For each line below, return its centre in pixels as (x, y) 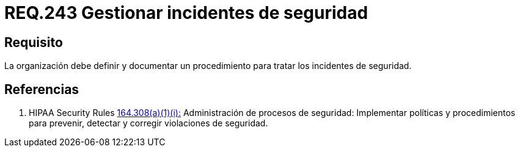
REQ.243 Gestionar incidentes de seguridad (186, 13)
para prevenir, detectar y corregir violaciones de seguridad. (148, 123)
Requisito (34, 42)
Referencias (42, 89)
